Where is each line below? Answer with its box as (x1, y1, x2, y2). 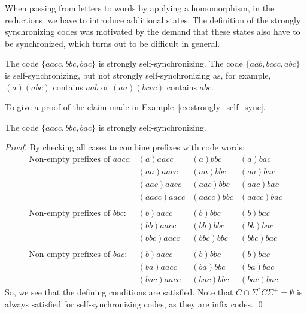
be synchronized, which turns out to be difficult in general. (5, 37, 220, 49)
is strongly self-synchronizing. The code (98, 57, 243, 70)
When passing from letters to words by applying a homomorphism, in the (5, 2, 275, 14)
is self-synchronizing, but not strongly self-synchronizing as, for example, (5, 68, 271, 81)
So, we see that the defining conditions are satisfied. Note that (5, 286, 233, 298)
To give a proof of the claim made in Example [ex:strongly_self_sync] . (5, 101, 266, 113)
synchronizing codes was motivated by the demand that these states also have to (5, 25, 300, 38)
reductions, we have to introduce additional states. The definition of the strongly (5, 13, 301, 26)
